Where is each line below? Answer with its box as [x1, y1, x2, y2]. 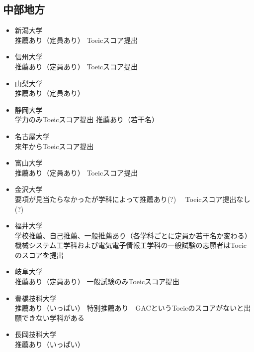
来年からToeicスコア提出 [14, 141, 94, 151]
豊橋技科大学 [14, 293, 57, 303]
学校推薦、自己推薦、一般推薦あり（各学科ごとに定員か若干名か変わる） [14, 230, 252, 240]
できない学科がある [21, 312, 85, 323]
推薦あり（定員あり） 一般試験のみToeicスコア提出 [14, 276, 180, 287]
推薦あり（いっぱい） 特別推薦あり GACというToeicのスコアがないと [14, 303, 244, 313]
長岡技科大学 [14, 329, 57, 340]
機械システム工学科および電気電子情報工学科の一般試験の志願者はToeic [14, 240, 247, 250]
